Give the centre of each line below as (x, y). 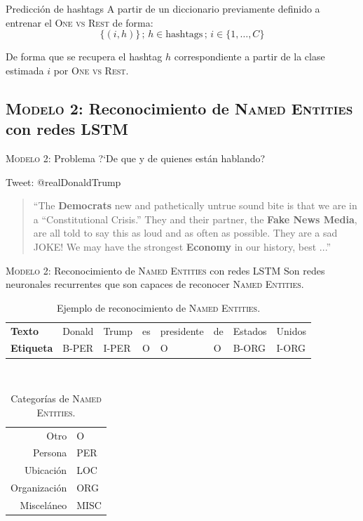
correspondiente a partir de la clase (249, 57)
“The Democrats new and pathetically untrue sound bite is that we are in (195, 205)
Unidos (292, 330)
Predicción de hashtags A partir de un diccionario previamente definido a (163, 8)
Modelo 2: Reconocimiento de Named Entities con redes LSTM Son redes (165, 270)
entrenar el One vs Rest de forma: (80, 22)
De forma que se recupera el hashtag (84, 57)
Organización (39, 488)
